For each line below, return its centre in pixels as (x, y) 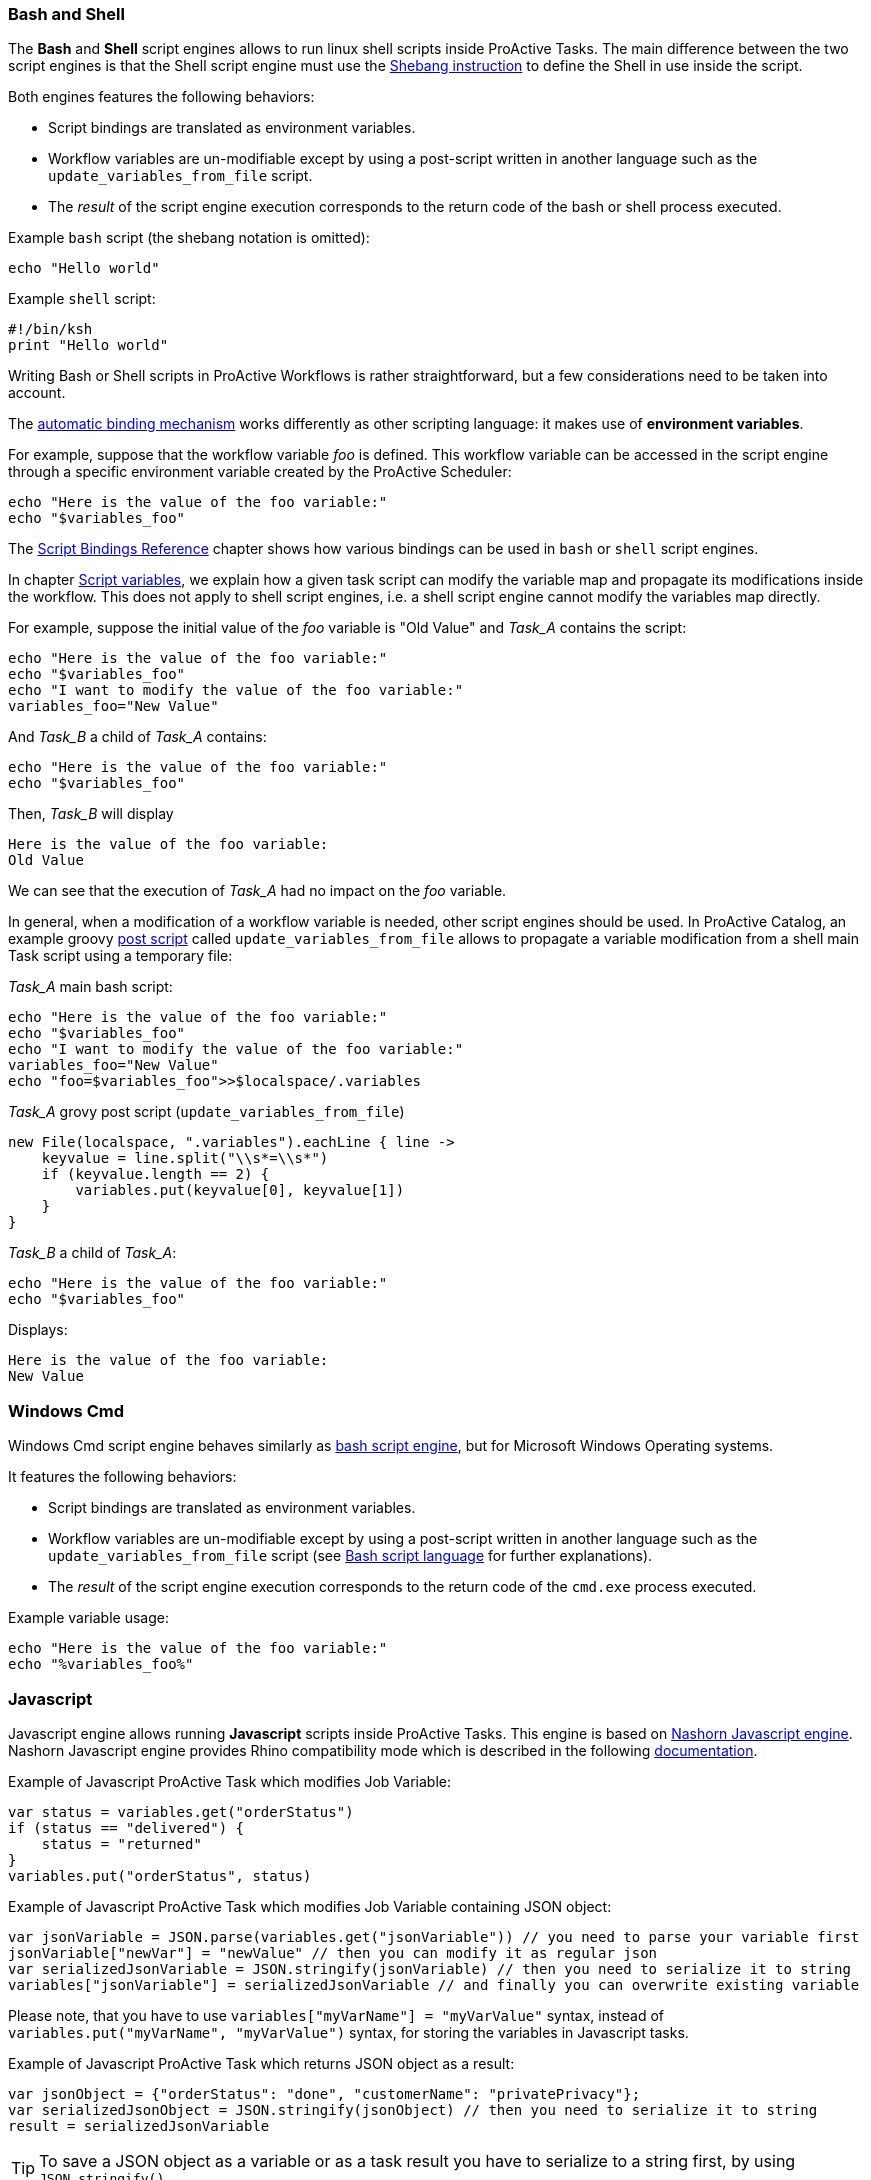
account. (37, 393)
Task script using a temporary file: (120, 956)
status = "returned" (121, 1843)
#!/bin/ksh (50, 329)
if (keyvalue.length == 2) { (155, 1174)
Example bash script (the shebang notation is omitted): (189, 238)
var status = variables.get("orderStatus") (181, 1811)
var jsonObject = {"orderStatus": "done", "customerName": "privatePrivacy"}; (324, 2093)
